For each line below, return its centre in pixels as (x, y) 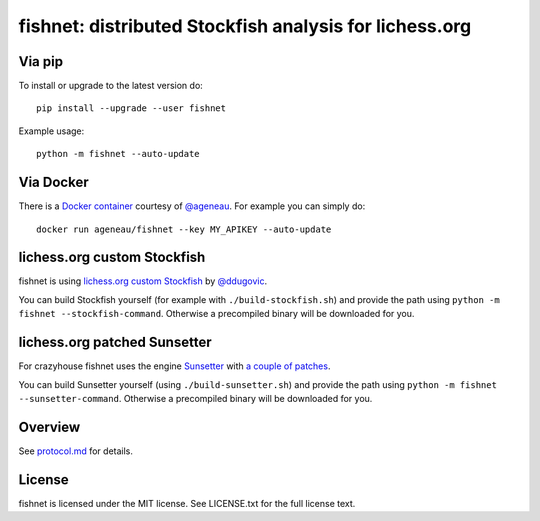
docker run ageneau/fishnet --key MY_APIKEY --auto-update (184, 229)
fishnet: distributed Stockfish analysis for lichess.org (245, 26)
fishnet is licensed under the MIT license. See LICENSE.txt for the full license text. (187, 503)
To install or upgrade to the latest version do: (111, 86)
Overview (49, 426)
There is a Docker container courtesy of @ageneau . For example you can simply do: (192, 206)
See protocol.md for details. (76, 451)
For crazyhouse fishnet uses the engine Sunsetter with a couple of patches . (174, 366)
